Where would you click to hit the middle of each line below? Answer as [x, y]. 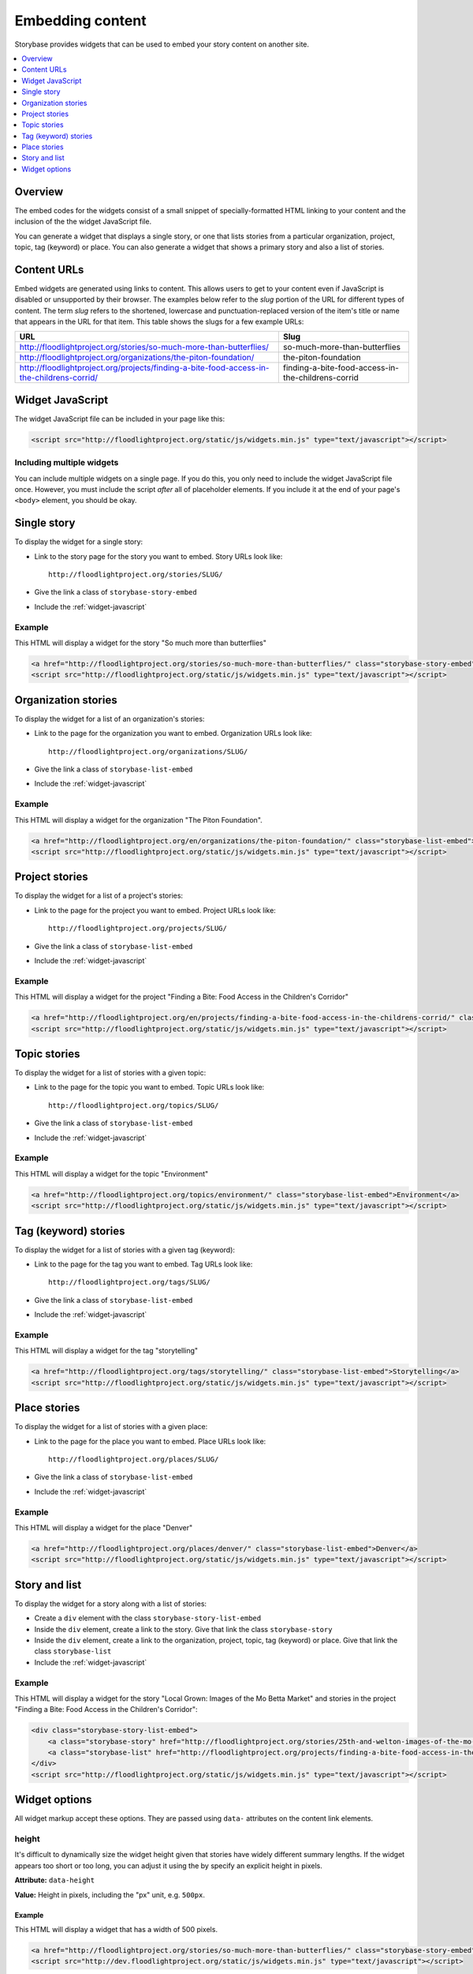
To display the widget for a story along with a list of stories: [111, 1604]
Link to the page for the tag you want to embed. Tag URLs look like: [143, 1264]
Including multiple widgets [67, 463]
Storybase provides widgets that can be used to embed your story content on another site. [162, 44]
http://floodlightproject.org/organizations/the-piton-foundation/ [137, 358]
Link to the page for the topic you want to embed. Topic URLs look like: [149, 1087]
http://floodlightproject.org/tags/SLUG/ [129, 1282]
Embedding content [80, 21]
